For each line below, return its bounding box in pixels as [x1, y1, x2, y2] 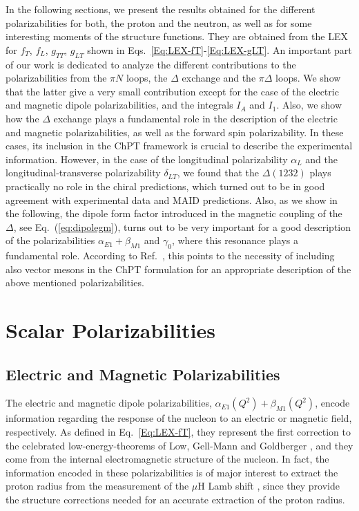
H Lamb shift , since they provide [197, 479, 340, 493]
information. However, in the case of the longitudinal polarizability [6, 151, 288, 166]
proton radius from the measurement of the [6, 479, 189, 493]
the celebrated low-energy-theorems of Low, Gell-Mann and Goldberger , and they [6, 438, 353, 452]
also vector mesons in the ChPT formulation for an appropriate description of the [6, 261, 351, 276]
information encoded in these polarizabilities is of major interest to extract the [6, 465, 338, 479]
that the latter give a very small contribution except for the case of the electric [6, 84, 339, 98]
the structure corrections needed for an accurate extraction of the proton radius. [6, 492, 345, 507]
